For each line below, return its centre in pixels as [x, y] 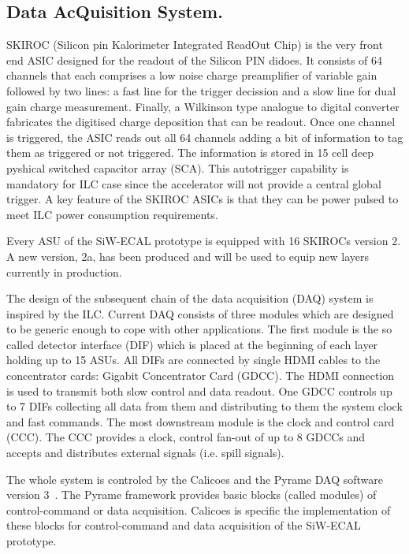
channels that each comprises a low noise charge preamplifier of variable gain [192, 75]
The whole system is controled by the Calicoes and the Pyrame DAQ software [195, 479]
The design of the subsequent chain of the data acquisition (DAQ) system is [190, 298]
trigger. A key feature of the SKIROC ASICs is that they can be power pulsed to [203, 199]
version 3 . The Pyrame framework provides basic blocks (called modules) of [191, 495]
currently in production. [64, 271]
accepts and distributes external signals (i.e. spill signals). [145, 453]
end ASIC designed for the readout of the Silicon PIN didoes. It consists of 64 [195, 59]
